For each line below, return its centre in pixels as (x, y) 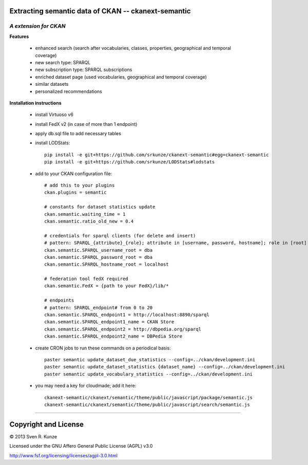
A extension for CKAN (37, 26)
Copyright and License (47, 424)
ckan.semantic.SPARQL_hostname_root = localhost (107, 264)
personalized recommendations (69, 91)
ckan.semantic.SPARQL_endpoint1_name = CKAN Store (109, 322)
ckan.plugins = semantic (75, 192)
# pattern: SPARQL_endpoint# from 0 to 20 (99, 308)
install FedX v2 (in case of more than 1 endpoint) (86, 124)
